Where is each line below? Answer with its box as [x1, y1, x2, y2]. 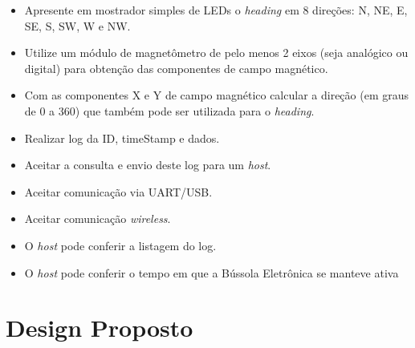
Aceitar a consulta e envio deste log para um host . [24, 156, 271, 173]
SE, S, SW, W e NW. [24, 17, 131, 34]
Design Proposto [6, 311, 193, 344]
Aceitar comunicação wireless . [24, 210, 171, 227]
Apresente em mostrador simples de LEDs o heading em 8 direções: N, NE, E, [24, 2, 408, 18]
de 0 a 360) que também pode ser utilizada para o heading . [24, 102, 315, 119]
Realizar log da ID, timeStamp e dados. [24, 129, 220, 146]
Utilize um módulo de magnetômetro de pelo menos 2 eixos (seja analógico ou [24, 44, 409, 61]
